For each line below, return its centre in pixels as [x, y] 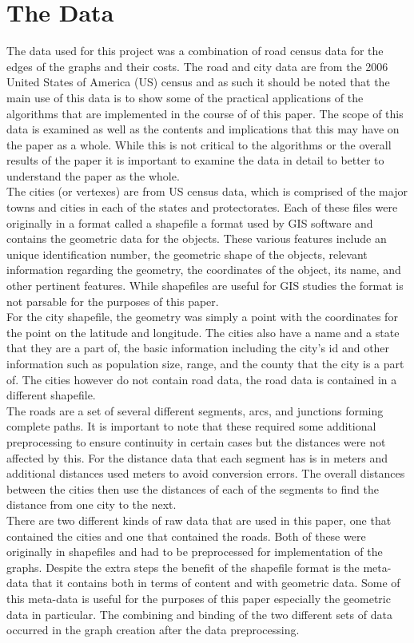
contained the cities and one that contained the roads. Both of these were [186, 536]
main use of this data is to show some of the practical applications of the [185, 97]
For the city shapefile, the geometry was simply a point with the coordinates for [202, 317]
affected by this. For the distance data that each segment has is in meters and [197, 457]
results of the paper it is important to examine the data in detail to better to [195, 160]
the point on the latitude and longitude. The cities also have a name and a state [203, 332]
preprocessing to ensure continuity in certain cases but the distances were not [196, 441]
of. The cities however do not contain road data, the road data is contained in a [202, 379]
